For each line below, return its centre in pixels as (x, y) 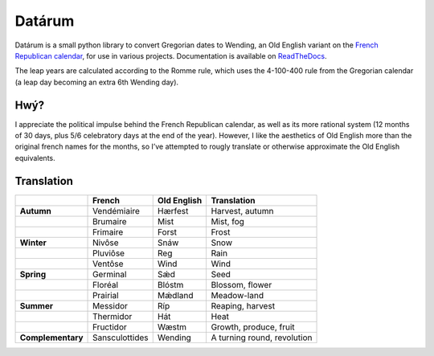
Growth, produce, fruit (253, 327)
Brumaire (110, 221)
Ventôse (108, 264)
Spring (33, 274)
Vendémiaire (117, 211)
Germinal (110, 274)
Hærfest (173, 211)
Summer (37, 305)
